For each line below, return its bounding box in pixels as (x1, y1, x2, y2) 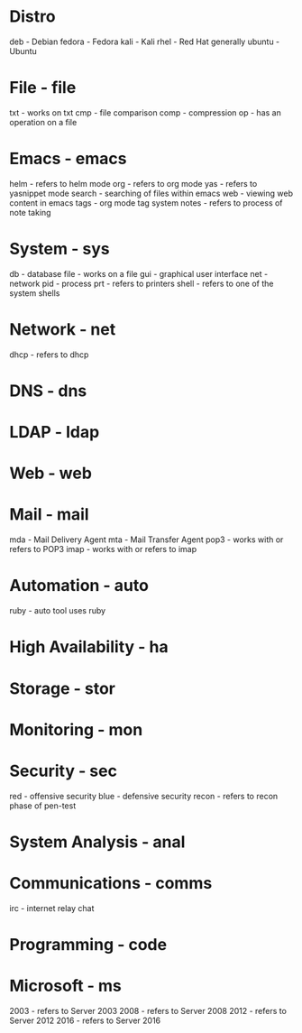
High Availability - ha (9, 637, 169, 658)
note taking (9, 207, 51, 217)
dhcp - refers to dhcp (9, 349, 89, 360)
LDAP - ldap (9, 422, 100, 443)
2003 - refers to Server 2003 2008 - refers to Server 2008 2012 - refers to (9, 1005, 287, 1016)
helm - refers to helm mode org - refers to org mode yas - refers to (9, 178, 258, 189)
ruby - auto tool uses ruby (9, 605, 106, 616)
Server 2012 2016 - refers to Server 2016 (9, 1015, 161, 1026)
